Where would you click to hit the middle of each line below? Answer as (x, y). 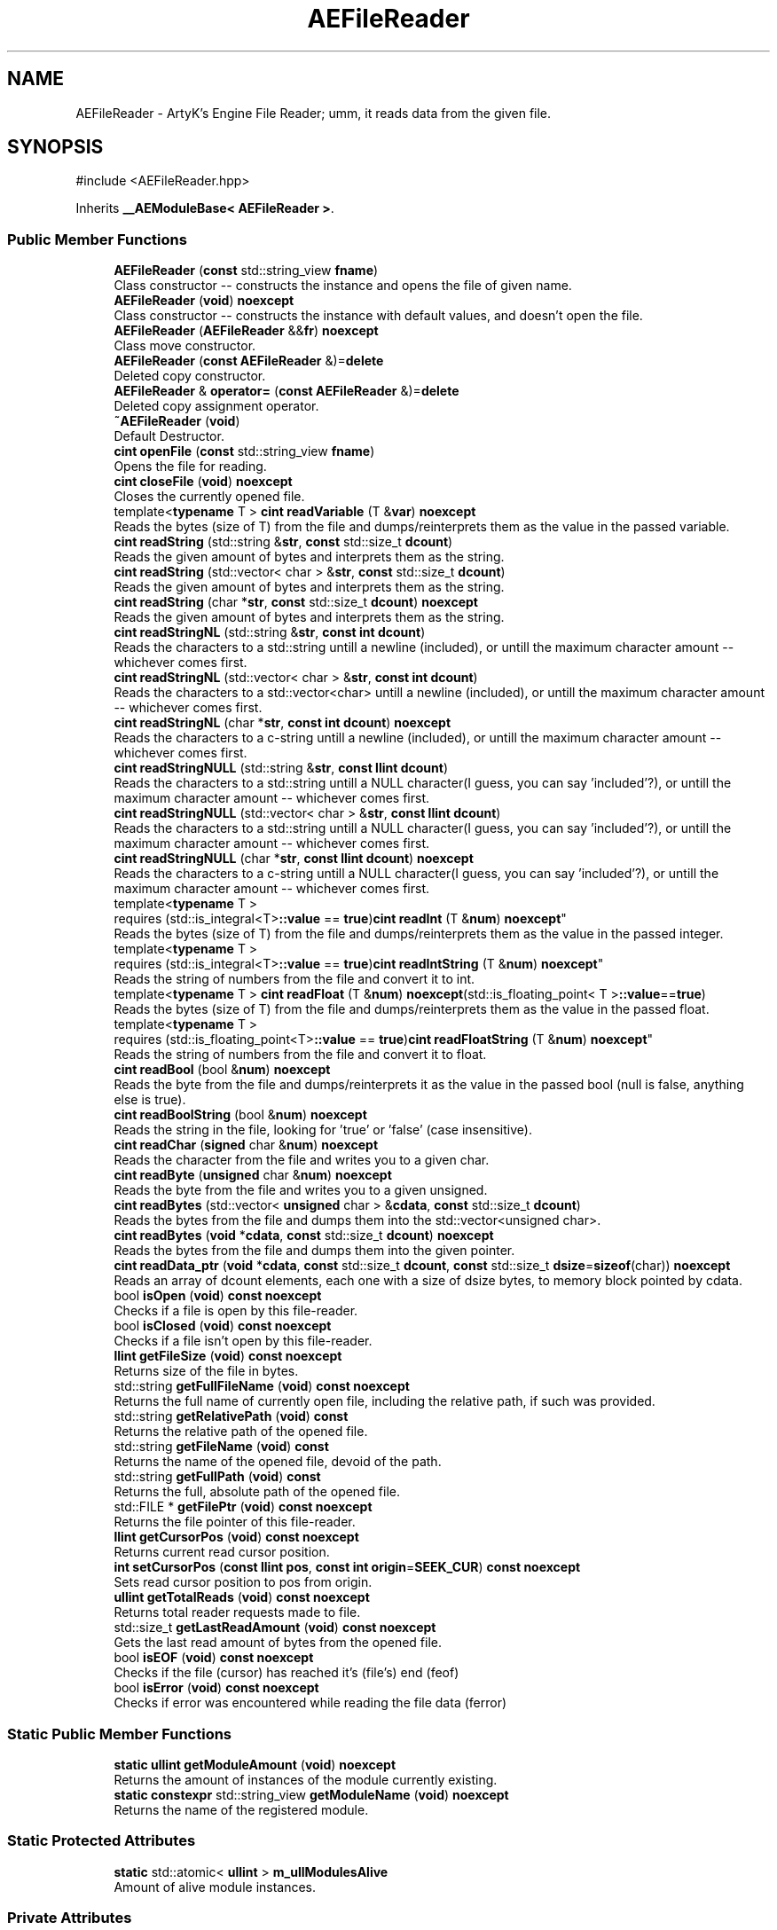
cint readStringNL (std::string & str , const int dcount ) (270, 632)
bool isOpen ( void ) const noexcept (218, 1296)
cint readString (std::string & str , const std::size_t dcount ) (283, 542)
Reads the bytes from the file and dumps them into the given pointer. (314, 1251)
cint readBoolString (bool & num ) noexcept (240, 1115)
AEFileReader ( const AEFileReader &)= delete (249, 361)
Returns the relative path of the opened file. (241, 1432)
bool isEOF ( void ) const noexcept (214, 1658)
